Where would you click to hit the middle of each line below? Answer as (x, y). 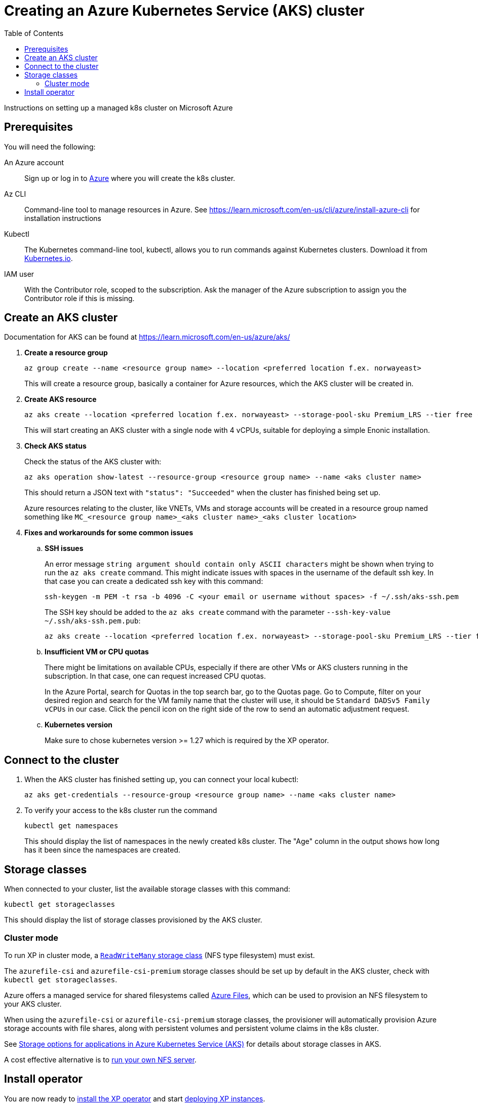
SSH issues (64, 548)
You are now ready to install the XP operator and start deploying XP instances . (135, 1098)
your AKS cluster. (33, 1004)
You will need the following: (50, 146)
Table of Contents (34, 33)
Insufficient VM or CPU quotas (97, 652)
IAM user (19, 274)
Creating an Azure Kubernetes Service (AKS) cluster (184, 11)
